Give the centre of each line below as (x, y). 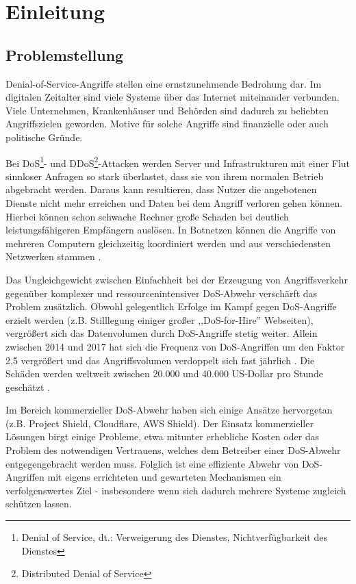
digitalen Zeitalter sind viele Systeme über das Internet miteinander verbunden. (173, 97)
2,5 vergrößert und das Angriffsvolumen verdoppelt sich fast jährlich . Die (160, 360)
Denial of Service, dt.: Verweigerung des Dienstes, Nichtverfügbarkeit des (174, 537)
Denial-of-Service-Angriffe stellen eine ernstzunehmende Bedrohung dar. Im (164, 83)
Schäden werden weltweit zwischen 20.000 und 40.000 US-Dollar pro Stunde (164, 373)
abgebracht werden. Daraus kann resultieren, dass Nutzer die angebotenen (161, 189)
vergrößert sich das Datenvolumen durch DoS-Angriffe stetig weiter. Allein (162, 333)
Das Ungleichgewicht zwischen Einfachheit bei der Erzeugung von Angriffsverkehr (177, 279)
